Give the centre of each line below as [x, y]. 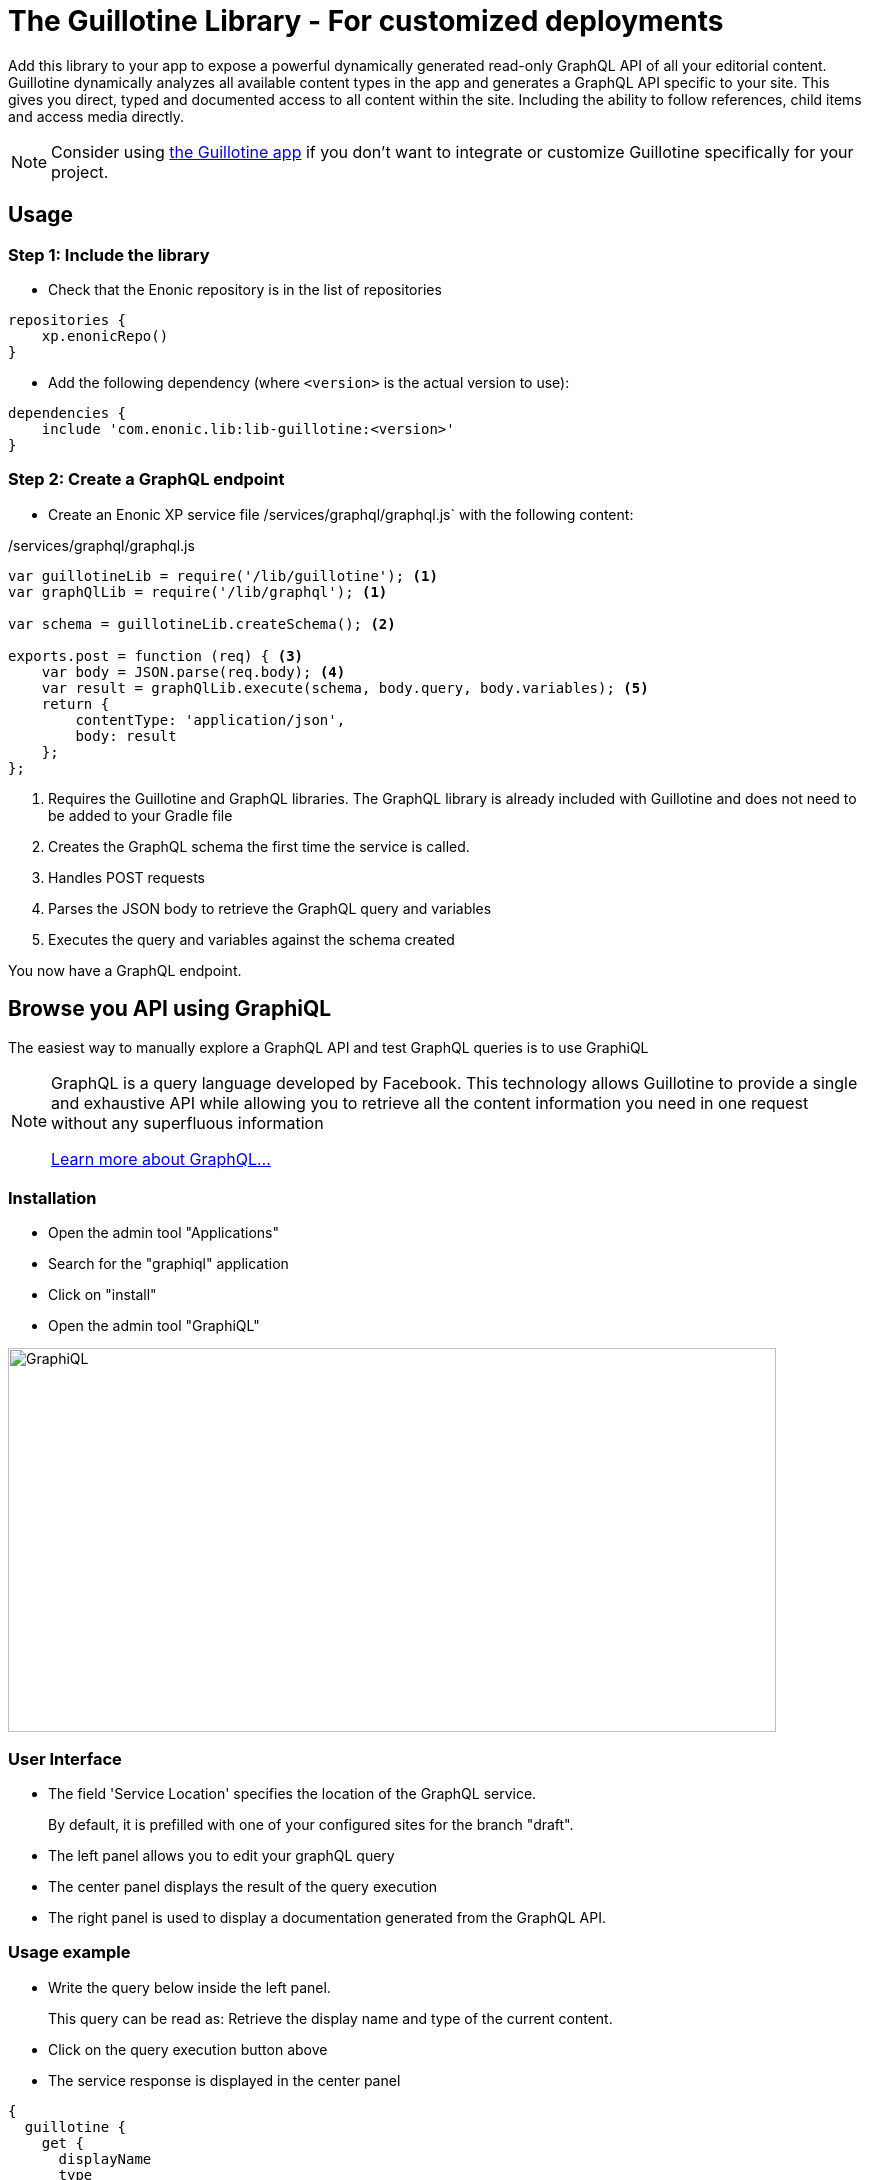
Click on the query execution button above [188, 2049]
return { [75, 703]
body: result [126, 735]
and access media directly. [96, 116]
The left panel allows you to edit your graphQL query [221, 1856]
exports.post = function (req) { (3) [156, 655]
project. [80, 171]
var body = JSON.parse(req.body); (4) [193, 671]
